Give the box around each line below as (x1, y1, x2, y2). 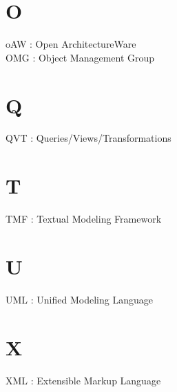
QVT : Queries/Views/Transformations (6, 131, 171, 145)
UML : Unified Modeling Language (6, 292, 153, 306)
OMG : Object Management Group (6, 50, 155, 64)
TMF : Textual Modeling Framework (6, 212, 162, 226)
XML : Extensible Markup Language (6, 373, 161, 387)
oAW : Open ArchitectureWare (6, 37, 136, 51)
